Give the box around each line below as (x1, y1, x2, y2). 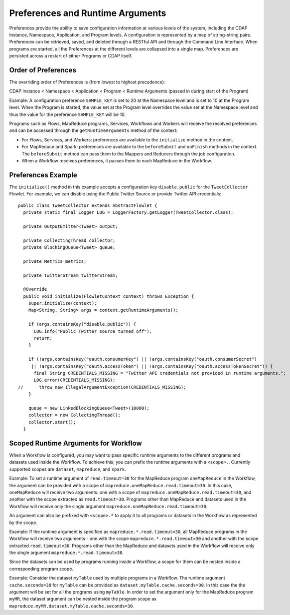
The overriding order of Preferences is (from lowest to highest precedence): (9, 79, 165, 85)
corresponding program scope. (9, 566, 73, 572)
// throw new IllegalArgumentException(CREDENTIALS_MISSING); (18, 384, 186, 390)
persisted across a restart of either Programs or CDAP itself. (9, 53, 133, 59)
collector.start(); (28, 419, 76, 425)
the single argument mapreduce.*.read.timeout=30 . (9, 550, 124, 556)
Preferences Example (9, 170, 77, 179)
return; (33, 335, 52, 341)
